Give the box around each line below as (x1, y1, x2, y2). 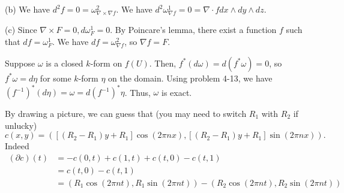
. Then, (149, 56, 177, 69)
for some (40, 71, 71, 84)
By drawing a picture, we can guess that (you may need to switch (5, 107, 247, 119)
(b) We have (5, 3, 50, 15)
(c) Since (5, 23, 37, 36)
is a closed (46, 56, 83, 69)
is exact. (161, 86, 192, 98)
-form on (90, 56, 122, 69)
